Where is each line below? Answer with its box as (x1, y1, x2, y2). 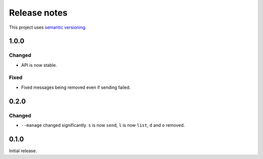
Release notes (9, 7, 68, 18)
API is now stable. (21, 62, 57, 68)
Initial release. (9, 148, 37, 154)
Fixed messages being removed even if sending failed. (21, 84, 131, 90)
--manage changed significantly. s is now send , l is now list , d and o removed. (21, 122, 185, 128)
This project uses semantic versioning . (9, 24, 87, 30)
